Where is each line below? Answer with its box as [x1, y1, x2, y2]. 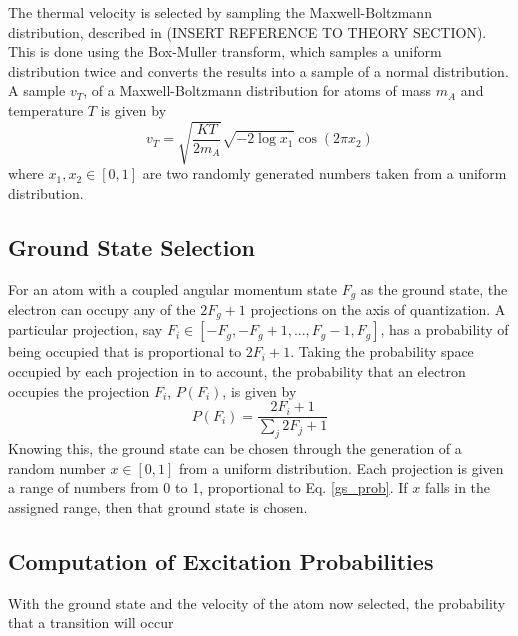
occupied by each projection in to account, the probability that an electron [8, 361, 466, 381]
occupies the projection [8, 380, 150, 401]
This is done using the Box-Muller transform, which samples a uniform [8, 41, 442, 62]
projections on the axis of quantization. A [250, 298, 506, 319]
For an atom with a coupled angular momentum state [8, 278, 337, 299]
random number [8, 457, 106, 478]
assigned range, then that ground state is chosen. [8, 496, 308, 517]
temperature [8, 99, 84, 120]
